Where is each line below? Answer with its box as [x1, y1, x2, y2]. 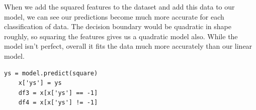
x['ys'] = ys [18, 79, 62, 87]
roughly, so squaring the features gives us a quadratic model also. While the [4, 31, 238, 41]
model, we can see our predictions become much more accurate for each [4, 11, 224, 22]
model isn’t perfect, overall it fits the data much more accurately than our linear [4, 41, 252, 51]
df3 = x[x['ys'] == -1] [18, 89, 98, 96]
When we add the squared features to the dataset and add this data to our [4, 2, 235, 12]
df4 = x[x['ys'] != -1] [18, 99, 98, 106]
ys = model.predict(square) [4, 69, 98, 77]
